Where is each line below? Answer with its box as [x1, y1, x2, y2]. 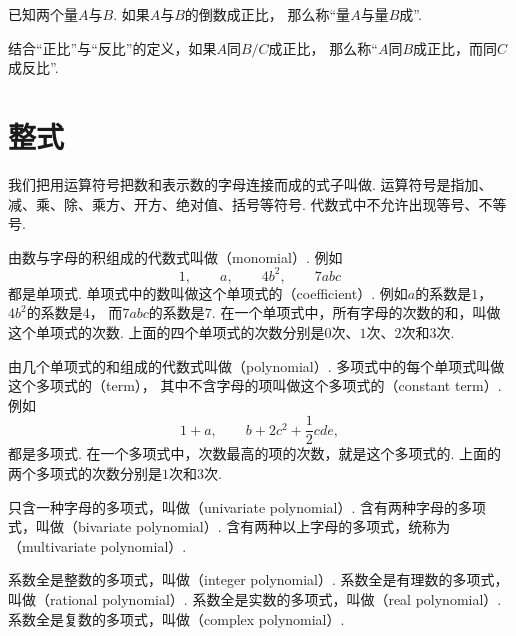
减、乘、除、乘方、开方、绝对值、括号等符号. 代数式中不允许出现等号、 [8, 193, 479, 214]
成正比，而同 [413, 37, 498, 58]
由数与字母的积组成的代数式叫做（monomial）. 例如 [8, 246, 343, 267]
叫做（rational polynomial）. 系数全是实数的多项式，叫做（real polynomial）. [8, 588, 502, 609]
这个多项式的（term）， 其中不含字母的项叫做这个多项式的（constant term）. [8, 375, 502, 396]
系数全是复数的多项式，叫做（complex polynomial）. [8, 608, 345, 629]
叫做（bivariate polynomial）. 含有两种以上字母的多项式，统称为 [35, 516, 451, 537]
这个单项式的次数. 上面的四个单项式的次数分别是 [8, 321, 325, 342]
